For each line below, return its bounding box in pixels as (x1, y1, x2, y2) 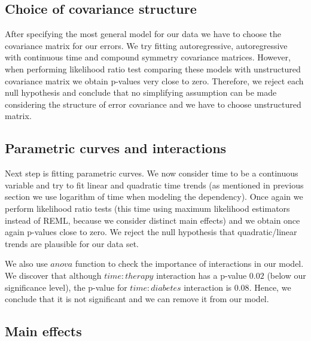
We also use (5, 257, 48, 270)
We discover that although (5, 269, 102, 281)
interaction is (184, 281, 232, 293)
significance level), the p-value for (5, 281, 127, 293)
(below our (267, 269, 306, 281)
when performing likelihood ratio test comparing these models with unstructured (5, 62, 301, 75)
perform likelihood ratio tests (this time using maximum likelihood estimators (5, 202, 290, 214)
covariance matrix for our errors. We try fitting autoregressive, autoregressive (5, 39, 288, 51)
